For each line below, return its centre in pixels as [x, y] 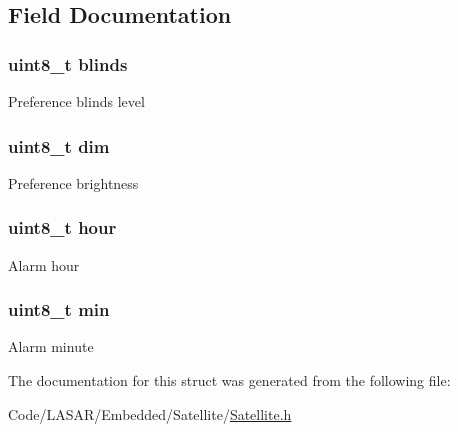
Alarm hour [44, 264]
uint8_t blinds [68, 63]
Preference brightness [73, 182]
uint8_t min [59, 309]
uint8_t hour [62, 227]
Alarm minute [51, 346]
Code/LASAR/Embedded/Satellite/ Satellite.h [150, 413]
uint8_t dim [59, 145]
